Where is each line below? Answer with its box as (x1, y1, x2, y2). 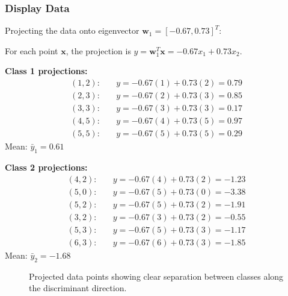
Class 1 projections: (5, 65, 88, 77)
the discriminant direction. (29, 282, 127, 294)
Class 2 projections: (5, 160, 88, 173)
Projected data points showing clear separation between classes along (29, 269, 284, 282)
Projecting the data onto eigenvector (5, 24, 139, 37)
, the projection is (66, 44, 131, 57)
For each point (5, 44, 58, 57)
